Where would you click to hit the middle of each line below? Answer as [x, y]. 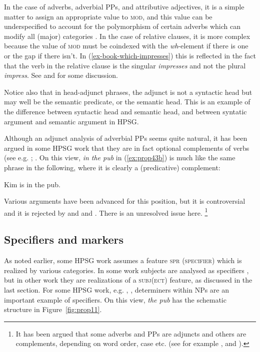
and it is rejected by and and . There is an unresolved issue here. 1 [106, 212]
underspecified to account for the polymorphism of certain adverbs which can [122, 26]
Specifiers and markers [64, 239]
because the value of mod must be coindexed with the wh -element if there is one [126, 46]
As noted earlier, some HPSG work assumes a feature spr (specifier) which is [123, 260]
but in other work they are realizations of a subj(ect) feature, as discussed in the [128, 280]
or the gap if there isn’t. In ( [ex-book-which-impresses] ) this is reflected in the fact [130, 55]
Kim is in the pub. [32, 184]
